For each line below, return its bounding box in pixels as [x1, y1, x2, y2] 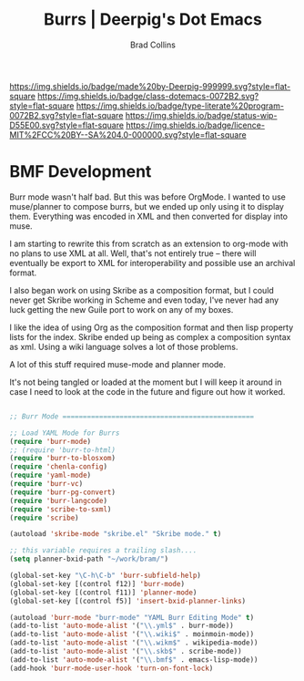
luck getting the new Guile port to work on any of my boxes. [9, 304, 234, 315]
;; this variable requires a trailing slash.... [9, 546, 198, 555]
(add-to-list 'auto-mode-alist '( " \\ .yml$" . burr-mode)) [9, 621, 234, 631]
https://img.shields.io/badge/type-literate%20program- [76, 100, 285, 111]
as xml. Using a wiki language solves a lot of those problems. [9, 341, 238, 352]
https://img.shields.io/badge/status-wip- [125, 109, 278, 120]
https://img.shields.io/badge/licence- [126, 119, 266, 130]
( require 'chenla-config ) [9, 462, 107, 471]
